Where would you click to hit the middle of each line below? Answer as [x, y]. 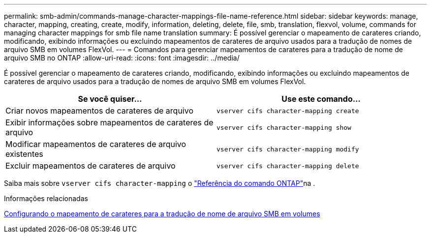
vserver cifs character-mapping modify [288, 149]
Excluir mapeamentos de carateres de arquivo [91, 166]
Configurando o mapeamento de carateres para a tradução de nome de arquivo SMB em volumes [162, 214]
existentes [24, 154]
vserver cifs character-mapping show [284, 127]
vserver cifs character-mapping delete [288, 166]
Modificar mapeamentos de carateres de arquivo [96, 144]
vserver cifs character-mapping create [288, 111]
